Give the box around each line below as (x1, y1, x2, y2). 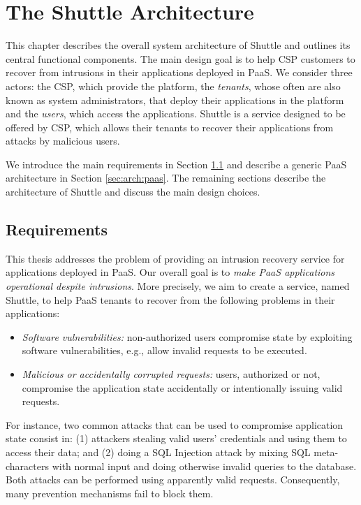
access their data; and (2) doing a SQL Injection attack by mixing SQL (6, 444, 311, 459)
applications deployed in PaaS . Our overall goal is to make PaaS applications (6, 265, 335, 279)
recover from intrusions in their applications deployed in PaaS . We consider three (6, 65, 353, 80)
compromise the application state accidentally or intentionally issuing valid (22, 380, 343, 395)
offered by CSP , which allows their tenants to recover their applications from (6, 119, 334, 134)
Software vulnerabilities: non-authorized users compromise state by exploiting (22, 329, 353, 344)
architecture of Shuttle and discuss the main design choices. (6, 184, 260, 199)
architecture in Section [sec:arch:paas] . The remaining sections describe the (6, 170, 326, 185)
